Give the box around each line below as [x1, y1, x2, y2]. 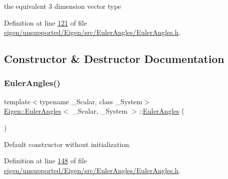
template [4, 96, 31, 106]
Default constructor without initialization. [4, 139, 131, 149]
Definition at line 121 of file [4, 17, 87, 28]
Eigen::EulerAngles [4, 106, 62, 116]
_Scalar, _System [73, 106, 128, 116]
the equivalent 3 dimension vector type [4, 1, 121, 11]
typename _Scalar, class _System [39, 96, 143, 106]
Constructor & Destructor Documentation [4, 51, 225, 66]
